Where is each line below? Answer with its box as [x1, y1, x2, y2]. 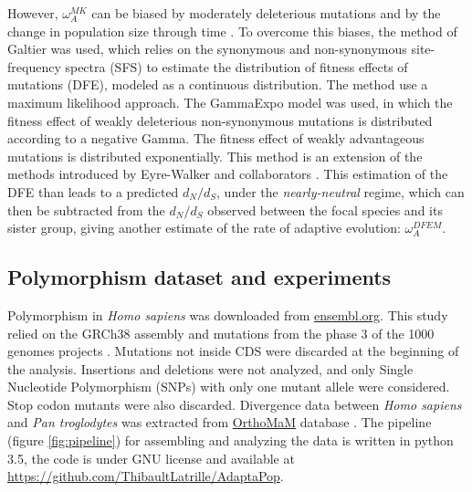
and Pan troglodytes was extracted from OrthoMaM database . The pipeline [7, 413, 432, 432]
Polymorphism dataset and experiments [7, 263, 392, 291]
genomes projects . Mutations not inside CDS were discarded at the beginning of [7, 341, 459, 361]
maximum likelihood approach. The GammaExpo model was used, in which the [7, 92, 453, 111]
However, [7, 4, 58, 22]
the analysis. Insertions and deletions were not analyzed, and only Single [7, 359, 414, 378]
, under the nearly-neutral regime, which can [216, 182, 465, 201]
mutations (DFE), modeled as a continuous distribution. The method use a [7, 75, 428, 94]
